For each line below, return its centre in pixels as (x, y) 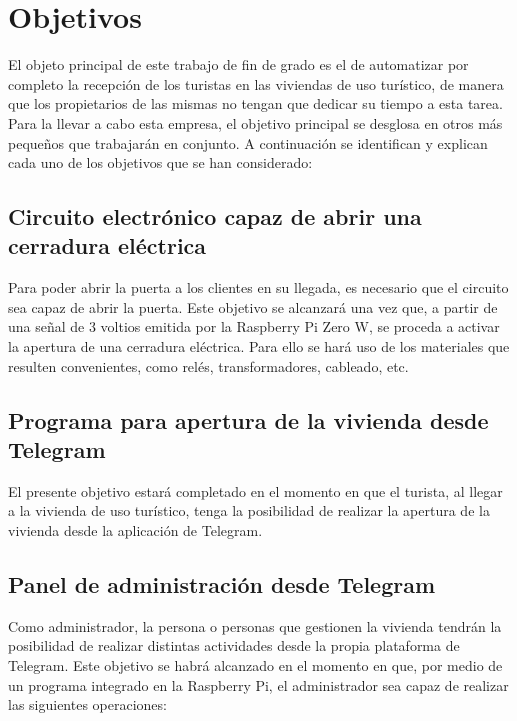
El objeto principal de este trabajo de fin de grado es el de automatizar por (238, 64)
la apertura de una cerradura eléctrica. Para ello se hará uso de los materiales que (259, 346)
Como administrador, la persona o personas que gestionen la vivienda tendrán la (255, 625)
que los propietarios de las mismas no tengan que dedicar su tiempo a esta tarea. (255, 103)
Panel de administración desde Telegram (222, 584)
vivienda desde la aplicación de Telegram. (135, 530)
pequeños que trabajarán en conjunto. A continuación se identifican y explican (248, 142)
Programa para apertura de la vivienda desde (248, 419)
